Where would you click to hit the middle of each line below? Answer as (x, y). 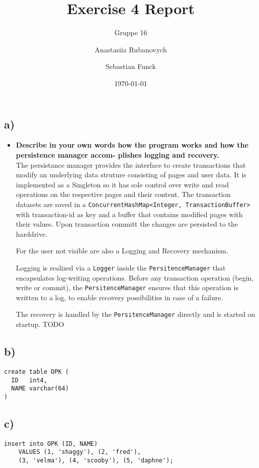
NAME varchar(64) (40, 389)
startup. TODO (40, 324)
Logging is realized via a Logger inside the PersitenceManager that (121, 267)
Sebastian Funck (131, 66)
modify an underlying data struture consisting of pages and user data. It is (131, 175)
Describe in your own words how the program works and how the (132, 145)
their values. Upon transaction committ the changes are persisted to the (127, 224)
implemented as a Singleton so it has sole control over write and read (122, 184)
